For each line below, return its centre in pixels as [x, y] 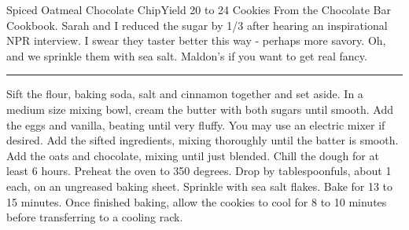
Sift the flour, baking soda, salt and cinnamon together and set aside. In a [185, 94]
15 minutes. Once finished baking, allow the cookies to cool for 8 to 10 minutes [197, 201]
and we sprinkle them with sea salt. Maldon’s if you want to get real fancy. [187, 55]
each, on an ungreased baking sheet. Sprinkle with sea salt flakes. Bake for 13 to [200, 186]
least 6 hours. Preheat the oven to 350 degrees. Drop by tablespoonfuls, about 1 [199, 171]
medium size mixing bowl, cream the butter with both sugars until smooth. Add [200, 109]
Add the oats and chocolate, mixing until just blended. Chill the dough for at [193, 155]
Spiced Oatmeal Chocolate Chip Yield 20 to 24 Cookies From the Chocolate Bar [199, 9]
